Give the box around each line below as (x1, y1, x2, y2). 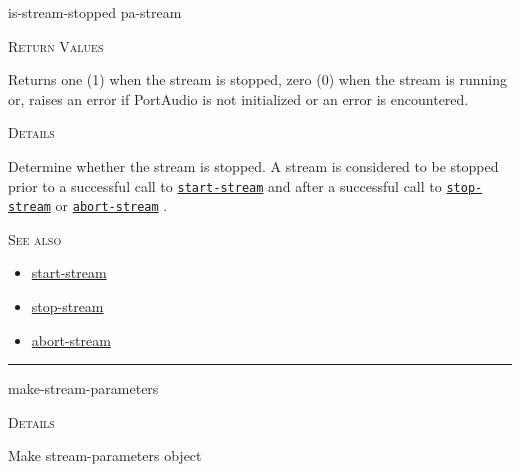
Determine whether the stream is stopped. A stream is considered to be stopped (8, 155, 499, 176)
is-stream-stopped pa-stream (8, 2, 182, 22)
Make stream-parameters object (8, 445, 202, 466)
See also (8, 228, 62, 249)
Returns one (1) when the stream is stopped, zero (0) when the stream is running (8, 69, 507, 90)
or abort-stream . (55, 195, 168, 216)
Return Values (8, 35, 104, 56)
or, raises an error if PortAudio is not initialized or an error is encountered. (8, 88, 469, 109)
